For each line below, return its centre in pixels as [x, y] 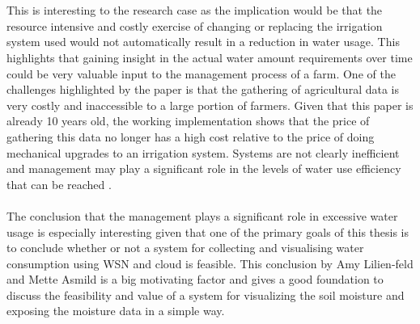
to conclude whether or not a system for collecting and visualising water [185, 248]
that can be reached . [59, 184]
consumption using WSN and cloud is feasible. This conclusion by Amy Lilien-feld [210, 263]
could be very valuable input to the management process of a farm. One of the [201, 73]
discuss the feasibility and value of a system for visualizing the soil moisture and [206, 295]
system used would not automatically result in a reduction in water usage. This [203, 42]
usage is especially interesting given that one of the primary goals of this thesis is [208, 231]
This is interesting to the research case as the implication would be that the [195, 10]
